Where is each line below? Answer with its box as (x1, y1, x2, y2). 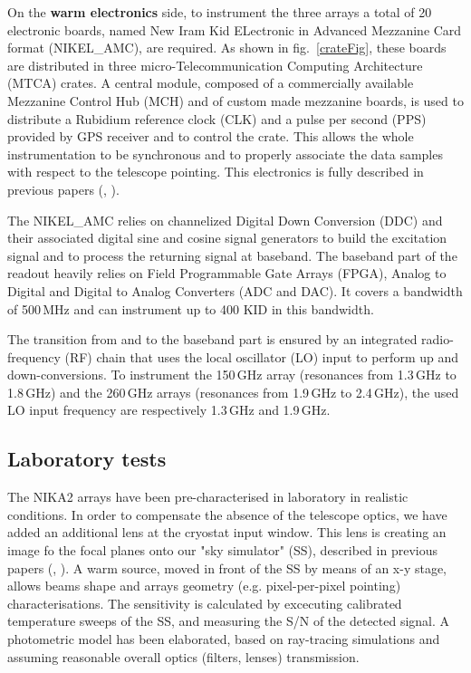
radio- (421, 330, 454, 349)
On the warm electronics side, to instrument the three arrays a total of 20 (7, 3, 432, 21)
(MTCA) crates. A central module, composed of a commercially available (7, 73, 414, 92)
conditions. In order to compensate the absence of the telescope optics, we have (7, 505, 447, 524)
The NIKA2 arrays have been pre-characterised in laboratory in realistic (7, 487, 409, 506)
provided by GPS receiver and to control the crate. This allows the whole (7, 127, 414, 146)
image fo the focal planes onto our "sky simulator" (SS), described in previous (7, 541, 437, 560)
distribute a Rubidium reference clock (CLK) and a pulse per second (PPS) (7, 109, 427, 128)
